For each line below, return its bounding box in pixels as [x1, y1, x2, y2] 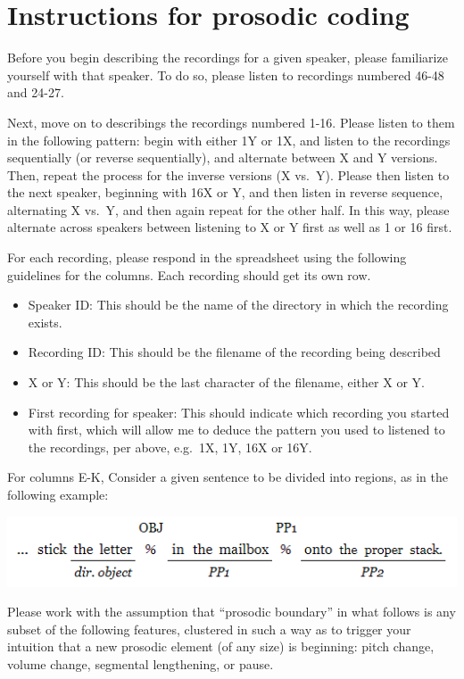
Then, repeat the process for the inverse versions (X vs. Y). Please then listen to [7, 165, 450, 184]
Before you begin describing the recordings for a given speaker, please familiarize [7, 48, 448, 67]
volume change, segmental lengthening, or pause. [7, 655, 274, 674]
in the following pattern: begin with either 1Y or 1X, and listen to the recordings [7, 130, 451, 149]
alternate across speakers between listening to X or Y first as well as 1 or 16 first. [7, 218, 452, 236]
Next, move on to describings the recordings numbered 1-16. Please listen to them [7, 112, 455, 131]
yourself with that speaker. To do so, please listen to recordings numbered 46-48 [7, 65, 444, 84]
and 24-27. [7, 83, 64, 102]
